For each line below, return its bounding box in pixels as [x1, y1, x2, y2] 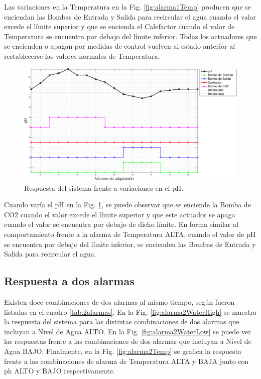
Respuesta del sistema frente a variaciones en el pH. [24, 182, 184, 193]
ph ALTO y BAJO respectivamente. [4, 365, 115, 376]
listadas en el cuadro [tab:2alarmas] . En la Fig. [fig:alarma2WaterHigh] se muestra [4, 306, 257, 317]
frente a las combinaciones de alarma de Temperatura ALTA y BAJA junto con [4, 355, 249, 366]
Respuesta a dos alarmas [4, 273, 135, 289]
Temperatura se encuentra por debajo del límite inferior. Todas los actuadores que [4, 31, 257, 41]
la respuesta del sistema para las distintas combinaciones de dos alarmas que [4, 316, 239, 327]
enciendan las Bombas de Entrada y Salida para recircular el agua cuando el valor [4, 11, 256, 22]
